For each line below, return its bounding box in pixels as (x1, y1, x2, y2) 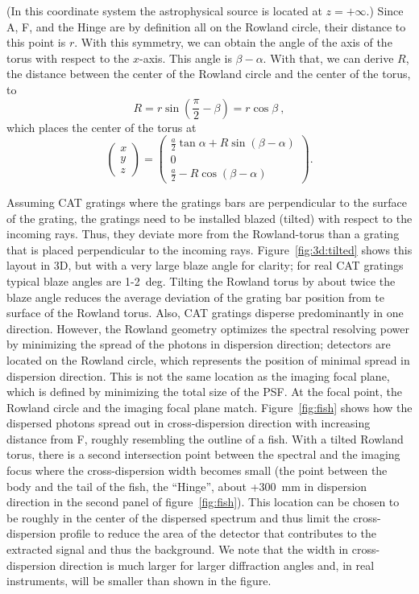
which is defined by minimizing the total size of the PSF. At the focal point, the (6, 383, 402, 400)
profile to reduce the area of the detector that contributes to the (59, 525, 376, 542)
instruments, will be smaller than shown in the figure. (6, 572, 272, 589)
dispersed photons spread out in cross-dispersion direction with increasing (6, 415, 371, 431)
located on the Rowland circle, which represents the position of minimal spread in (6, 351, 410, 368)
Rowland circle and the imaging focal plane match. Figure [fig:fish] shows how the (6, 398, 413, 415)
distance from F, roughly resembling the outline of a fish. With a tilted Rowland (6, 430, 404, 447)
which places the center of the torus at (6, 118, 197, 135)
